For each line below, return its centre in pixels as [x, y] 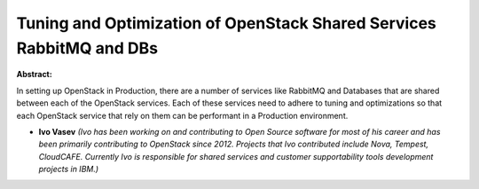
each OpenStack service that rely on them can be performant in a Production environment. [182, 115]
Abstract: [34, 75]
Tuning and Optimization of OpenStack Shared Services [226, 23]
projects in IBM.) [69, 169]
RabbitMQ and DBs [87, 48]
